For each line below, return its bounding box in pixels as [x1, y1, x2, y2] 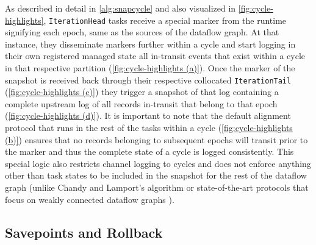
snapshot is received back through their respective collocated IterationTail [5, 73, 292, 86]
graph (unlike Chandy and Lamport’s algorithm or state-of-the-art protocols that [5, 181, 309, 194]
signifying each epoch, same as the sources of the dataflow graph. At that [5, 26, 279, 38]
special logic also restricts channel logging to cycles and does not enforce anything [5, 157, 311, 169]
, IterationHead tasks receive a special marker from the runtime [43, 13, 287, 26]
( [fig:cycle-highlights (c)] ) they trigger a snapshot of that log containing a [5, 85, 279, 98]
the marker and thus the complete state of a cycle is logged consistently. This [5, 145, 294, 158]
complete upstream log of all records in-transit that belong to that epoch [5, 97, 278, 110]
